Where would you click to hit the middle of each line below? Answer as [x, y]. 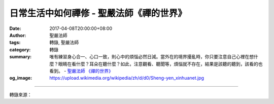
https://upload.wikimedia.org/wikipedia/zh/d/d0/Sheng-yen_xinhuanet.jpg [127, 78]
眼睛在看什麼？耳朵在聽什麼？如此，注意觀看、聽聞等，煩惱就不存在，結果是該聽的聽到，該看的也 [160, 64]
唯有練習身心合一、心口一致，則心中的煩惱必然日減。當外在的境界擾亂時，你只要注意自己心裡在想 [151, 57]
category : [20, 49]
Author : [18, 35]
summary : [21, 57]
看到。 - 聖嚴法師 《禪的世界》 [81, 71]
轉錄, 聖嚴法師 [64, 43]
